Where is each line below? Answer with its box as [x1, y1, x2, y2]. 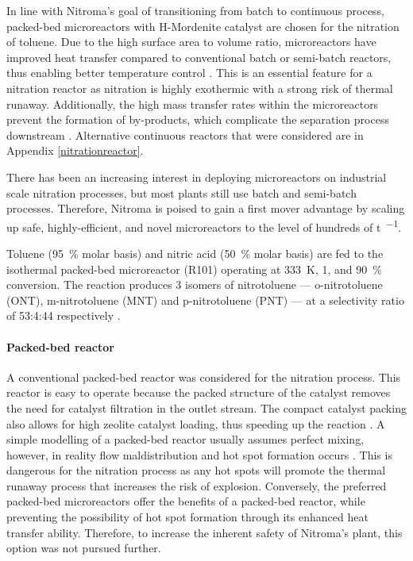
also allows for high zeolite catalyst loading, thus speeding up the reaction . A [6, 415, 385, 432]
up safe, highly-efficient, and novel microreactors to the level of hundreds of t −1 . [6, 216, 402, 235]
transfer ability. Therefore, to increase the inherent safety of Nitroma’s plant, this [6, 524, 403, 540]
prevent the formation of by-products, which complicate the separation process [6, 111, 389, 128]
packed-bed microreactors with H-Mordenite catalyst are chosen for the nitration [6, 17, 399, 34]
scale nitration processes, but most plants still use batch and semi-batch [6, 184, 357, 201]
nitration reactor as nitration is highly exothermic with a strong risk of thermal [6, 79, 393, 96]
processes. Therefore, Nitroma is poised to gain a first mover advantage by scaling [6, 200, 405, 217]
